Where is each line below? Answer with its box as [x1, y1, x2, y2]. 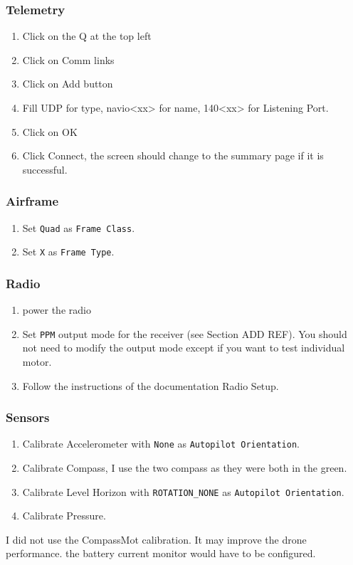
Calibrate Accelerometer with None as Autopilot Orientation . [22, 436, 300, 451]
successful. [22, 162, 68, 176]
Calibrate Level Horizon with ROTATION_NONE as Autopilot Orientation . [22, 484, 344, 499]
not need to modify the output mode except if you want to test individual [22, 340, 345, 355]
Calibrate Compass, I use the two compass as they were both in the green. [22, 460, 347, 475]
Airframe [6, 192, 59, 210]
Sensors [6, 408, 50, 426]
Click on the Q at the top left [22, 28, 152, 43]
